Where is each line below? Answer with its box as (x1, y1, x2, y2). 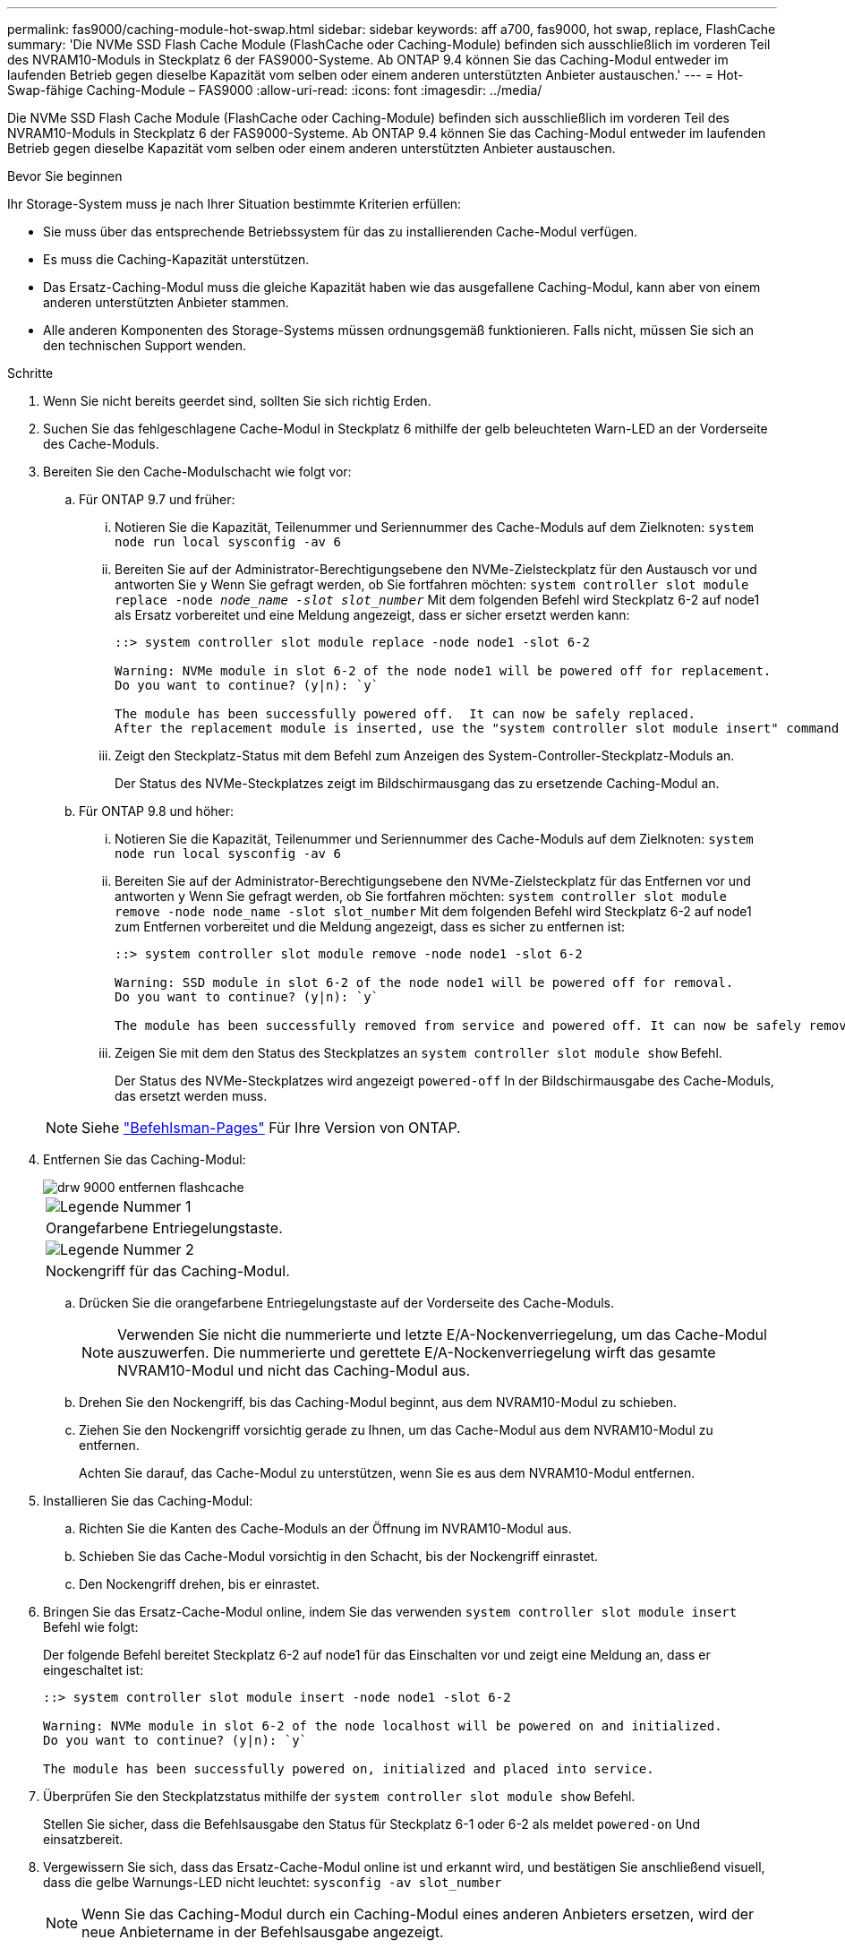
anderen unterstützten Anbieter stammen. (43, 295, 289, 310)
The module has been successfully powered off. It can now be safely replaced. (115, 707, 696, 721)
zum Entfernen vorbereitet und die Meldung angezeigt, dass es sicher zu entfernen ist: (115, 919, 626, 934)
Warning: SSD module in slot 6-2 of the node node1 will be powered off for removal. (115, 975, 734, 990)
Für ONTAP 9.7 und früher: (79, 492, 235, 507)
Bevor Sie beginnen (7, 168, 123, 184)
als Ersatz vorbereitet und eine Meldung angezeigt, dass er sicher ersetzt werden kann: (115, 607, 630, 622)
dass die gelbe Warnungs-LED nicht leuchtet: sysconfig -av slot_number (43, 1875, 502, 1890)
